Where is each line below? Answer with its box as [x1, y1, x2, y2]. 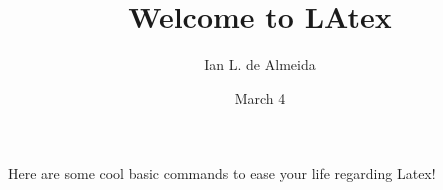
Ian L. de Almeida [204, 54, 316, 75]
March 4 [234, 87, 286, 108]
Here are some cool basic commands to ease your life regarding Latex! [8, 163, 436, 184]
